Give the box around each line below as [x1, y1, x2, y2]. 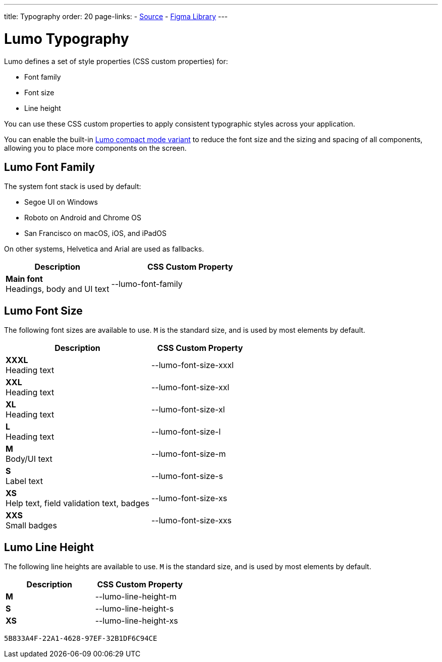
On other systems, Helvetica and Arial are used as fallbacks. [4, 245, 204, 254]
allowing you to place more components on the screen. [4, 143, 187, 152]
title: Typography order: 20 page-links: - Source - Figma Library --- [4, 12, 228, 21]
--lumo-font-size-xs [151, 493, 228, 504]
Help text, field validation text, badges [6, 498, 149, 509]
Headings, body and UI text [6, 284, 109, 294]
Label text [6, 476, 43, 487]
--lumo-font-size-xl [151, 404, 225, 415]
